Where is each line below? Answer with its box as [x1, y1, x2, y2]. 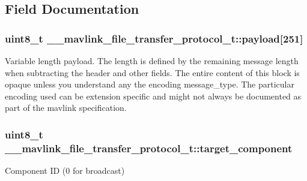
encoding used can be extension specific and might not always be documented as [5, 89, 302, 102]
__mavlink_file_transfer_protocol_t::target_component [5, 140, 293, 155]
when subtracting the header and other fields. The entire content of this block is [5, 66, 300, 79]
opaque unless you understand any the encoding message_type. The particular [5, 78, 294, 90]
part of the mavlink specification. [5, 101, 127, 114]
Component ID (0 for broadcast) [5, 164, 125, 177]
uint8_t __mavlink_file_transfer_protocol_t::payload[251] [5, 31, 303, 46]
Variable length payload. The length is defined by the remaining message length [5, 55, 299, 67]
